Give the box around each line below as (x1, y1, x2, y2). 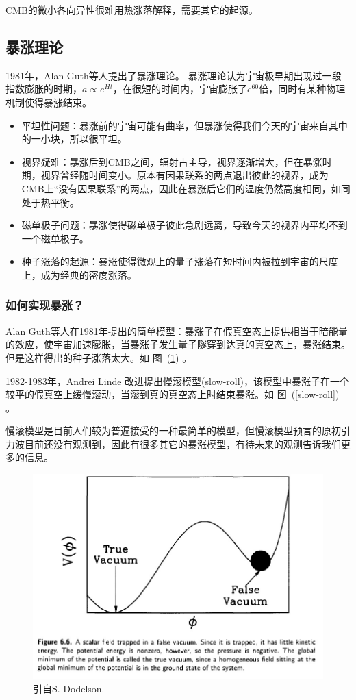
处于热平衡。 (21, 195, 79, 209)
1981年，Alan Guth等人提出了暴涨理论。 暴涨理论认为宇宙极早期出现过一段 (5, 68, 342, 82)
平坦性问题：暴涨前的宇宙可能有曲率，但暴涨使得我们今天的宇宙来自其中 (21, 118, 348, 132)
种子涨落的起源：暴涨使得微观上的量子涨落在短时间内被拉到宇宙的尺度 (21, 254, 338, 268)
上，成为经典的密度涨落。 (21, 267, 137, 282)
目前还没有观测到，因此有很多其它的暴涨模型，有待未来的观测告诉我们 (24, 436, 341, 451)
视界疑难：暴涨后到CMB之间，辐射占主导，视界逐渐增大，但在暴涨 (21, 154, 322, 168)
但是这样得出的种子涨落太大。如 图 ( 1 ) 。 (5, 350, 192, 364)
